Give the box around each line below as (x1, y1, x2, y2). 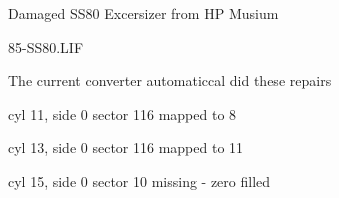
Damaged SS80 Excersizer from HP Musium (8, 3, 279, 23)
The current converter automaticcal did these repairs (8, 70, 332, 91)
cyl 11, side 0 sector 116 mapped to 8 (8, 103, 237, 124)
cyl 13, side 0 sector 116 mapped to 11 (8, 137, 244, 158)
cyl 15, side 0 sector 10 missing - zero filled (8, 170, 271, 191)
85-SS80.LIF (8, 36, 84, 57)
